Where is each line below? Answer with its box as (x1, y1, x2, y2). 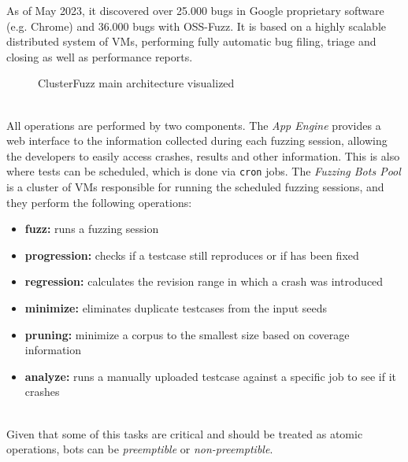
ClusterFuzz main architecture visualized (38, 75, 235, 91)
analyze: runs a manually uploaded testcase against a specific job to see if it (24, 368, 396, 384)
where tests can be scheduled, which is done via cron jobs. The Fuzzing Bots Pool (6, 163, 401, 179)
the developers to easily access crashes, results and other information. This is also (6, 147, 400, 164)
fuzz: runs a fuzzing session (24, 220, 159, 237)
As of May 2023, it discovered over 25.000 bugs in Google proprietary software (6, 2, 384, 18)
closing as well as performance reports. (6, 48, 193, 65)
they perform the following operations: (6, 194, 192, 210)
